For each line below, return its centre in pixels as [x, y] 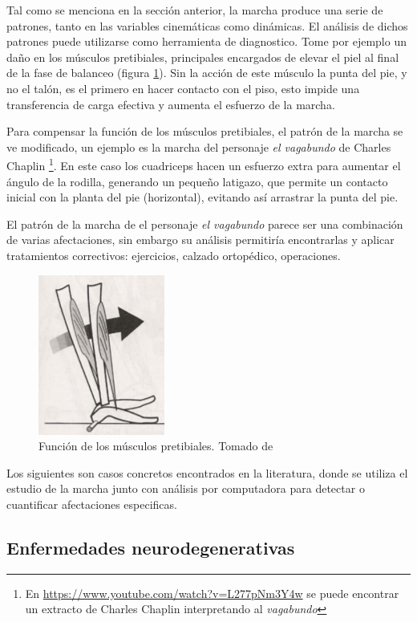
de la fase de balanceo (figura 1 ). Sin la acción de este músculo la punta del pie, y [207, 73]
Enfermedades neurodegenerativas [151, 547]
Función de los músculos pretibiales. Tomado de [156, 446]
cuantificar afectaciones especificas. [92, 504]
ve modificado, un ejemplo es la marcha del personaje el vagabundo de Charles [199, 146]
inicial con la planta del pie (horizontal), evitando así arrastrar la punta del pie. [202, 197]
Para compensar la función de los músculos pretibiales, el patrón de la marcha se [205, 131]
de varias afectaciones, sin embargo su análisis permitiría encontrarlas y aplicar [200, 240]
